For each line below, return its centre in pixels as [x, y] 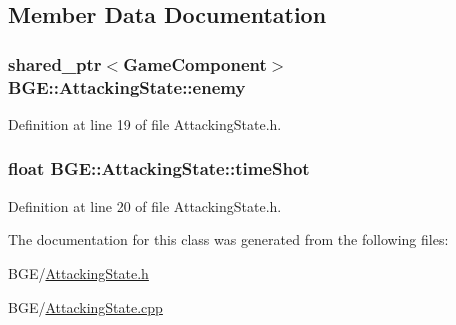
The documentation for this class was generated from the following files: [228, 239]
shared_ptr [55, 63]
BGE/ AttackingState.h [78, 272]
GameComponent [195, 63]
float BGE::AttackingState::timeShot [159, 168]
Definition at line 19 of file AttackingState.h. [145, 123]
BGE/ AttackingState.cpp [85, 306]
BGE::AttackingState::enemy [127, 86]
